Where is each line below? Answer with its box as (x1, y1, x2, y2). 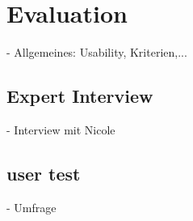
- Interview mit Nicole (6, 121, 115, 138)
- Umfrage (6, 198, 57, 215)
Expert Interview (6, 83, 153, 108)
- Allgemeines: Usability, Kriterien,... (6, 44, 187, 61)
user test (6, 160, 81, 185)
